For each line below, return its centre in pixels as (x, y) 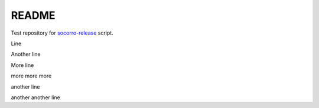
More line (22, 65)
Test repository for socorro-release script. (62, 33)
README (33, 15)
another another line (35, 97)
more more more (31, 76)
